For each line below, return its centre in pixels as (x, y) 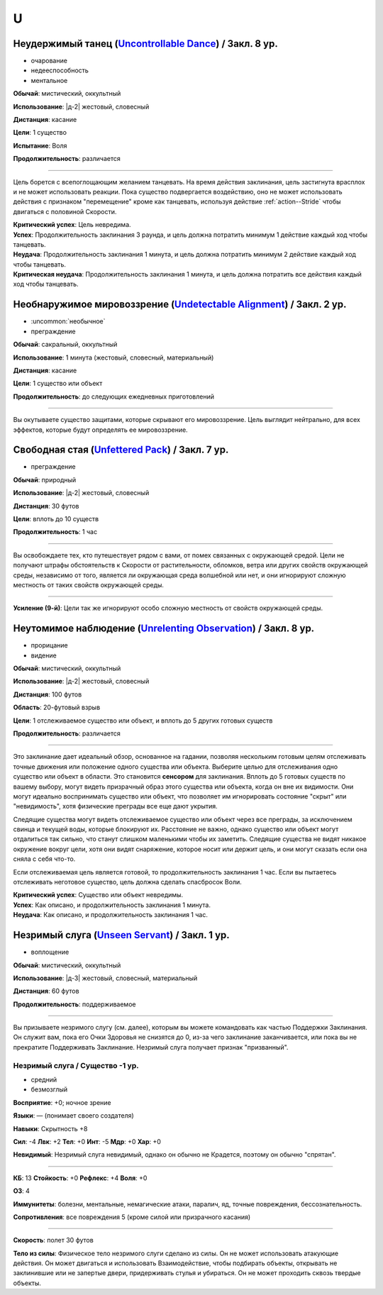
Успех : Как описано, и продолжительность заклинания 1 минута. (112, 905)
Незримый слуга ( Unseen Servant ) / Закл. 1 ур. (121, 935)
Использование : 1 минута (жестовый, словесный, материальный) (113, 357)
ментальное (49, 80)
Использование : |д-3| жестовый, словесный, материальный (105, 978)
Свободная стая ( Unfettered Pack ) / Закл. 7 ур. (121, 450)
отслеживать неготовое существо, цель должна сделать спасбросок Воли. (127, 882)
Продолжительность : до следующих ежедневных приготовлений (114, 396)
